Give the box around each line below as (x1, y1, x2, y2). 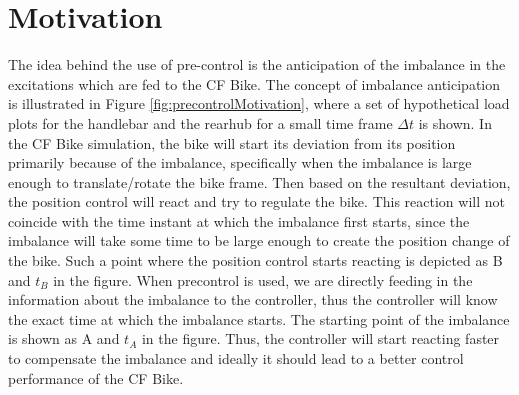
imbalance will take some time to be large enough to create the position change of (8, 230, 510, 251)
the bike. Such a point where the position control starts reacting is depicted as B (8, 250, 503, 271)
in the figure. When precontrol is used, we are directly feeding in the (53, 269, 473, 290)
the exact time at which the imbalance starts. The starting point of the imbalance (8, 308, 510, 329)
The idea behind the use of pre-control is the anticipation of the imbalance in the (8, 54, 506, 75)
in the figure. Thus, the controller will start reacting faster (141, 328, 500, 349)
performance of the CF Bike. (8, 367, 184, 388)
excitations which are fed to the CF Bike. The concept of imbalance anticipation (8, 73, 501, 94)
